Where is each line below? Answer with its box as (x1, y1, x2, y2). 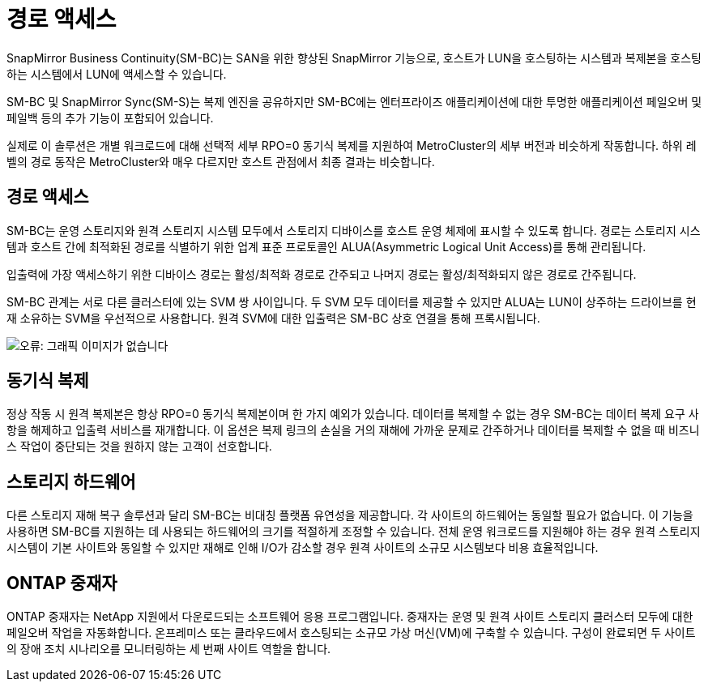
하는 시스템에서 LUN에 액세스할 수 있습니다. (6, 66, 227, 81)
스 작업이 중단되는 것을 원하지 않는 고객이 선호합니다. (6, 439, 272, 454)
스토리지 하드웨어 (6, 471, 136, 492)
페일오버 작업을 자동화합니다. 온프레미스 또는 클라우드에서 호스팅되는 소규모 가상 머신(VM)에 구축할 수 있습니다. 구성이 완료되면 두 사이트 (6, 626, 696, 640)
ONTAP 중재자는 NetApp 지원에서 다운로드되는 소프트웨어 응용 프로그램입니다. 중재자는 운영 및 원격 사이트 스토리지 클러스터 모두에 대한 (6, 609, 693, 624)
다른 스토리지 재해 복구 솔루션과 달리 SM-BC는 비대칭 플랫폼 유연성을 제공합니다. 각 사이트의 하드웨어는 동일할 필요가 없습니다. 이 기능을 (6, 508, 693, 523)
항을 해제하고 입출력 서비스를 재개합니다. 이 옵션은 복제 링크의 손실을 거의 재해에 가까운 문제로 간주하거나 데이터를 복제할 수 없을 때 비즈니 (6, 423, 700, 438)
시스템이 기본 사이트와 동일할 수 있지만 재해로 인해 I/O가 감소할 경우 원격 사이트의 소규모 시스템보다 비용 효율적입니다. (6, 541, 599, 555)
